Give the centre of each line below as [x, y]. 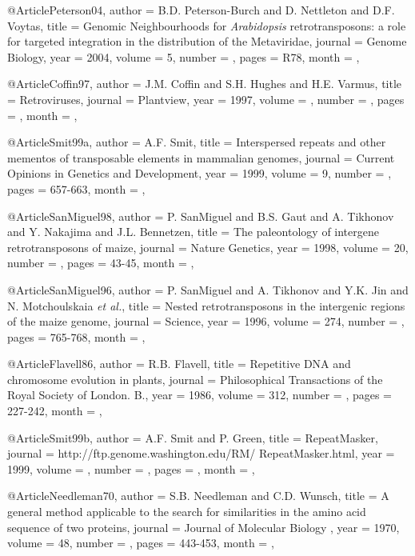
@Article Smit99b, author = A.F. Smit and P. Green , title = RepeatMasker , [193, 437]
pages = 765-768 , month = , [76, 336]
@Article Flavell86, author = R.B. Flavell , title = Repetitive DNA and [179, 364]
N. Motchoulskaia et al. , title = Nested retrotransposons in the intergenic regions [206, 305]
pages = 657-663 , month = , [76, 188]
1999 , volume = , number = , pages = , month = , [131, 468]
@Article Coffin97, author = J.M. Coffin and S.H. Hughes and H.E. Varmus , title [205, 84]
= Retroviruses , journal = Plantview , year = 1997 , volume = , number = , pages [206, 99]
